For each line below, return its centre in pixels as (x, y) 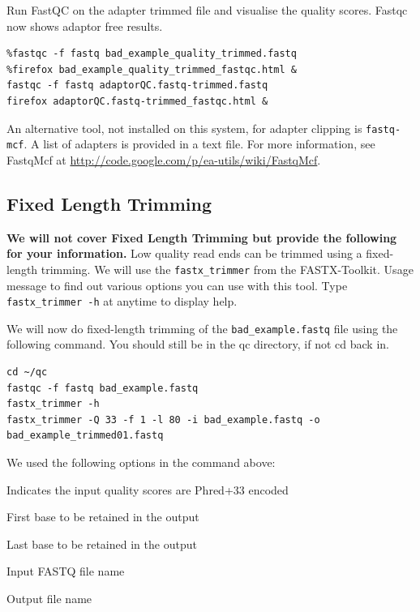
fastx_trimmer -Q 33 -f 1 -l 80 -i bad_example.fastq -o (163, 419)
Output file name (49, 598)
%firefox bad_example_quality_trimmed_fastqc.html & (152, 69)
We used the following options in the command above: (141, 462)
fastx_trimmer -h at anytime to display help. (122, 301)
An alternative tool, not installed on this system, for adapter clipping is (184, 128)
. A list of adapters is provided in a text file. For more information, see (199, 144)
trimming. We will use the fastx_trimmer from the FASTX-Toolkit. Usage (227, 269)
